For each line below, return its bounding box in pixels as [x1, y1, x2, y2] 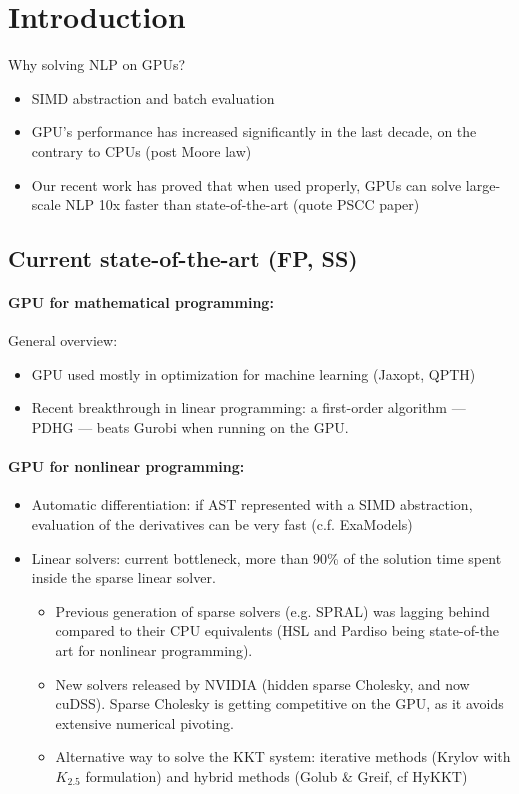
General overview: [8, 330, 118, 351]
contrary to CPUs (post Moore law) [31, 140, 252, 161]
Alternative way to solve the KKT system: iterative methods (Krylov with [55, 746, 511, 767]
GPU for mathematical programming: [8, 292, 274, 313]
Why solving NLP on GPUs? [8, 54, 186, 75]
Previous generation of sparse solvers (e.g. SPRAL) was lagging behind [55, 600, 490, 621]
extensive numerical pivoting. [55, 712, 234, 733]
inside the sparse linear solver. [31, 567, 216, 588]
